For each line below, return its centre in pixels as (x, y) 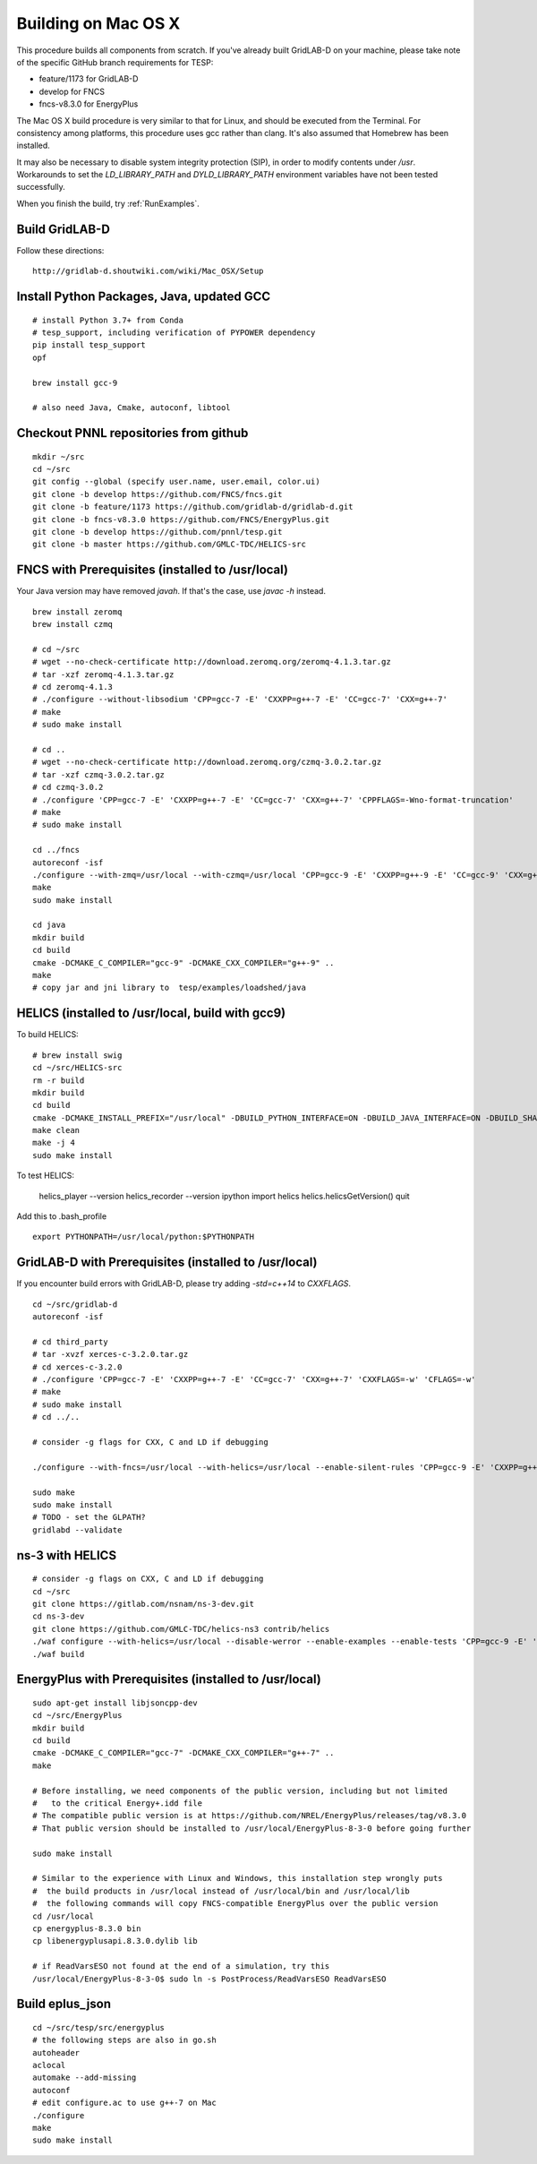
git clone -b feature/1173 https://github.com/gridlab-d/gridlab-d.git (193, 507)
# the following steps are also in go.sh (124, 2040)
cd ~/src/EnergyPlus (77, 1716)
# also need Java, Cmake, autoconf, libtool (132, 408)
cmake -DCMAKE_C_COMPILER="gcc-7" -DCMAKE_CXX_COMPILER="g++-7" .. (183, 1753)
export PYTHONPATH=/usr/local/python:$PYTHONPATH (144, 1237)
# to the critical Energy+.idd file (118, 1803)
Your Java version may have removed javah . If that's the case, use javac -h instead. (171, 591)
